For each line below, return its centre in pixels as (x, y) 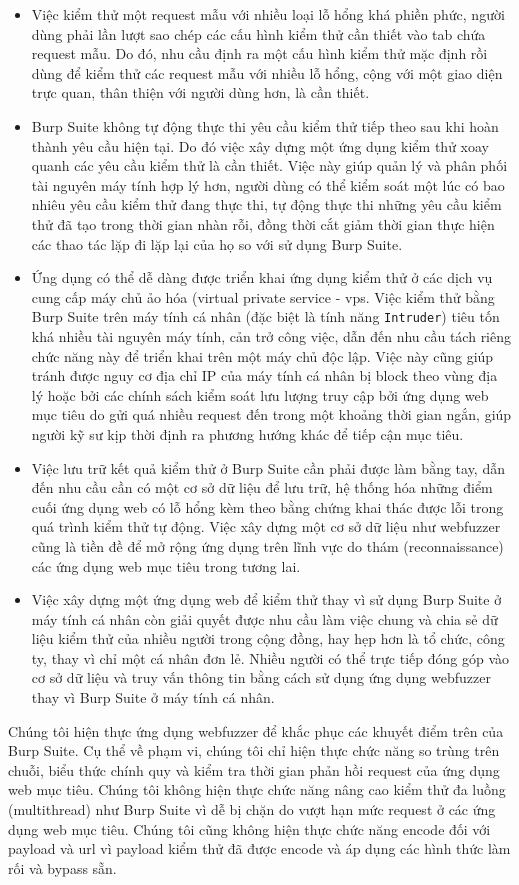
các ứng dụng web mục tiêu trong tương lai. (166, 565)
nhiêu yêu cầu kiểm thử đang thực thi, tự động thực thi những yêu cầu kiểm (266, 204)
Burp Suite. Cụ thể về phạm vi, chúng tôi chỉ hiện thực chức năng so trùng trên (254, 750)
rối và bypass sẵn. (62, 867)
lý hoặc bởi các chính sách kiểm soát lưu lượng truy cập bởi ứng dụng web (260, 394)
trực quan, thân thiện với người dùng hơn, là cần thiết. (200, 92)
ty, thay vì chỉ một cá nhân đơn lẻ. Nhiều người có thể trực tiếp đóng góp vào (270, 657)
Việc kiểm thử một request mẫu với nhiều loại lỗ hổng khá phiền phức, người (268, 14)
